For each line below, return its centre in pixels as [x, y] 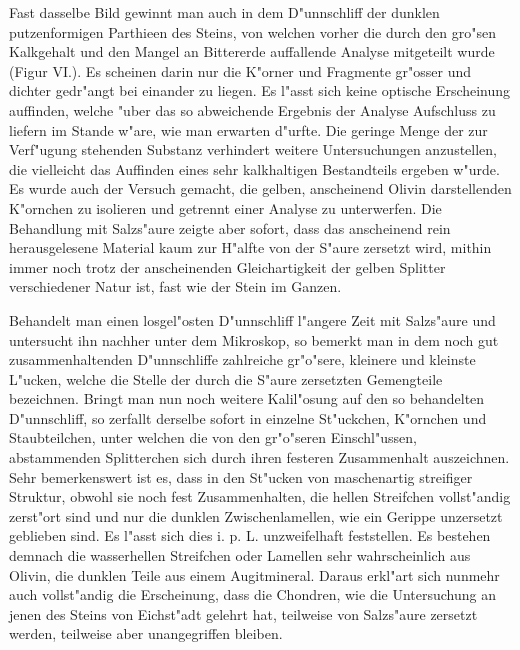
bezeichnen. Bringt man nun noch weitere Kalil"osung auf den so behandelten [247, 398]
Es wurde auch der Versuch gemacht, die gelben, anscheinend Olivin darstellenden [260, 188]
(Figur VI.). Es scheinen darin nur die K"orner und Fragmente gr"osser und [240, 70]
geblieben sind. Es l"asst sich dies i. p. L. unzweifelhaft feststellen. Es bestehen [250, 535]
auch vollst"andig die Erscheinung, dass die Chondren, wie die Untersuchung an [253, 594]
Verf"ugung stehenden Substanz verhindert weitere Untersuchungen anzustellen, [253, 149]
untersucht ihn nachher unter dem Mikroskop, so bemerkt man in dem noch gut [254, 339]
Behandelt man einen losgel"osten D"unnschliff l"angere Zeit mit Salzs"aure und [252, 319]
